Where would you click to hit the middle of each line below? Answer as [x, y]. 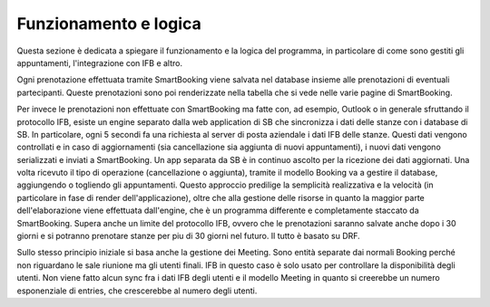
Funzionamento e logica [109, 24]
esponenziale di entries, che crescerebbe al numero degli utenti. [137, 291]
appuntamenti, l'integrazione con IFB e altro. [100, 62]
